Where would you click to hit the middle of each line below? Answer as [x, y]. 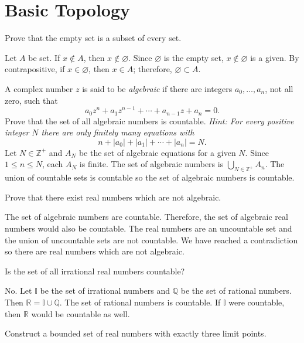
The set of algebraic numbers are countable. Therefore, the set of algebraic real [146, 217]
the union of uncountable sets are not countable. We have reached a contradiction [151, 240]
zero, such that [31, 100]
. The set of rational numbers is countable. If [140, 302]
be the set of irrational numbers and [105, 291]
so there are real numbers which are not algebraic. [95, 251]
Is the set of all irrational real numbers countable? [95, 271]
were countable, [257, 302]
